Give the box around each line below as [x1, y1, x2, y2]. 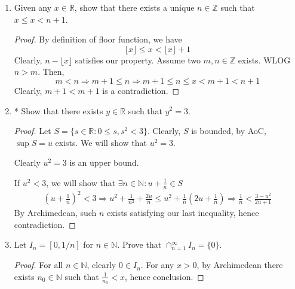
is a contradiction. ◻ [102, 84, 180, 96]
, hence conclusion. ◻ [124, 270, 204, 282]
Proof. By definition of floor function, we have [14, 33, 182, 45]
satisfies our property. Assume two [75, 53, 201, 66]
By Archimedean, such [14, 206, 97, 219]
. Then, [38, 65, 64, 78]
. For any [140, 258, 174, 271]
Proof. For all [14, 258, 63, 271]
